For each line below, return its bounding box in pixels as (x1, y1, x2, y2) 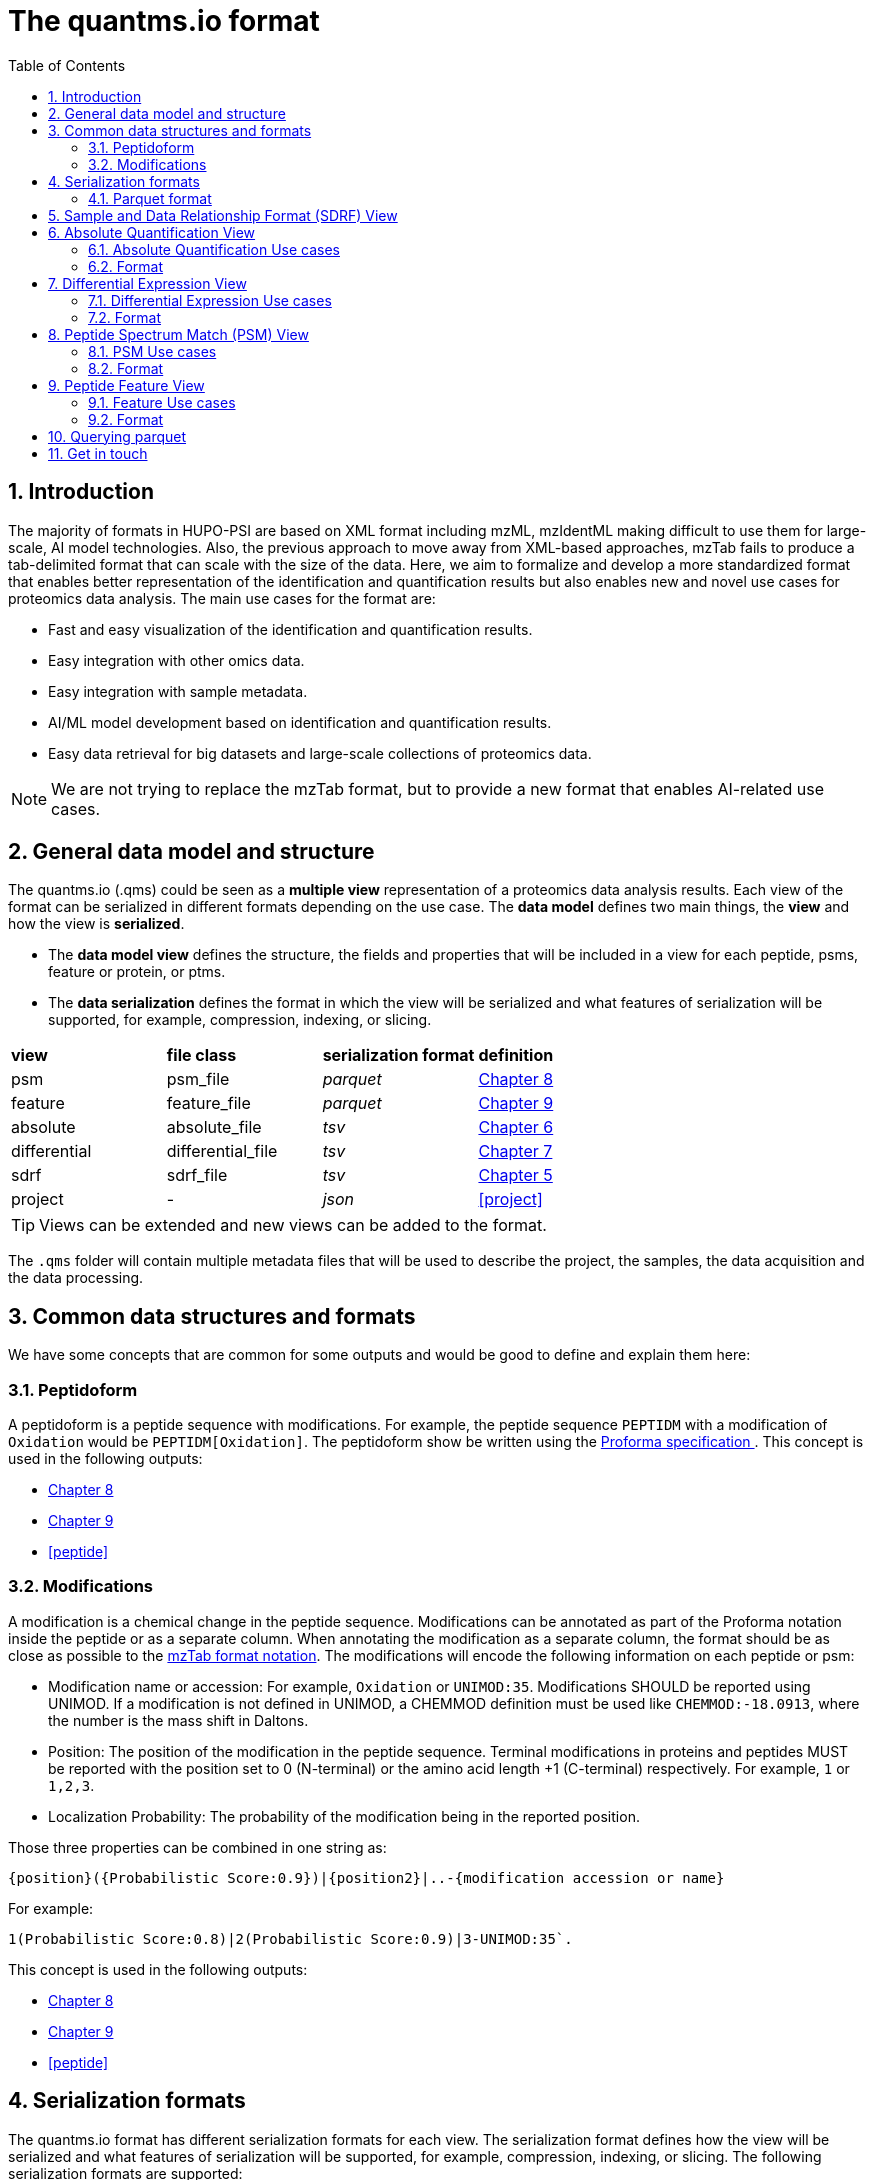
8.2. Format (88, 359, 164, 377)
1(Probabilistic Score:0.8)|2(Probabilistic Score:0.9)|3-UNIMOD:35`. (8, 1930, 573, 1947)
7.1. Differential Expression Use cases (88, 291, 332, 309)
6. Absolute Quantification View (48, 223, 256, 241)
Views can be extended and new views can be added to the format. (39, 1215, 547, 1236)
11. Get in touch (48, 444, 148, 462)
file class (166, 1045, 237, 1066)
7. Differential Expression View (48, 274, 247, 292)
